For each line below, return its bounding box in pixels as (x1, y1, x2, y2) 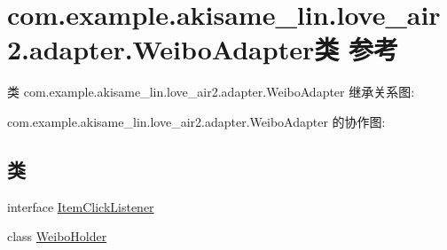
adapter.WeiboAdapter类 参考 (29, 31, 398, 67)
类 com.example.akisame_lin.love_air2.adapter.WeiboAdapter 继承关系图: (7, 82, 415, 101)
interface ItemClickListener (7, 197, 154, 215)
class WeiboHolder (7, 227, 107, 246)
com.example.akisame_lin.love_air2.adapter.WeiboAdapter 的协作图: (7, 112, 386, 130)
